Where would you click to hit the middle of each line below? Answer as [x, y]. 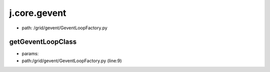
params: [30, 54]
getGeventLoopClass [43, 42]
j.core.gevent [38, 13]
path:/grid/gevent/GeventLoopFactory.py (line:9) [72, 61]
